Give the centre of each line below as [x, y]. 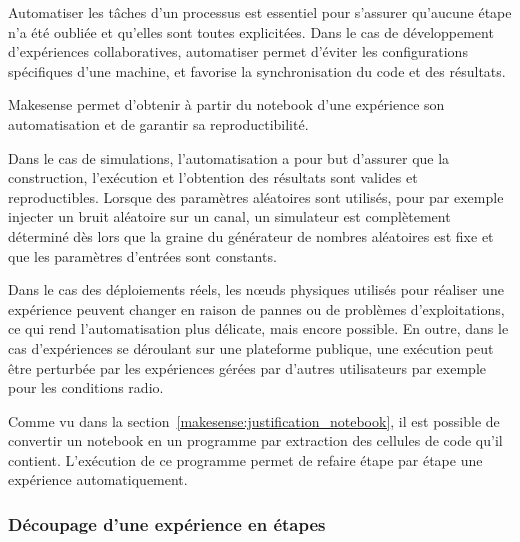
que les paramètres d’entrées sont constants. [142, 255]
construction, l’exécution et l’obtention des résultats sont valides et [213, 177]
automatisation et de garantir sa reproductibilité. [158, 123]
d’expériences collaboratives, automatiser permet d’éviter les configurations [238, 51]
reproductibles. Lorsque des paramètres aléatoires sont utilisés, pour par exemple [256, 196]
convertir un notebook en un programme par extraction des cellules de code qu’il [255, 440]
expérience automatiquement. [98, 479]
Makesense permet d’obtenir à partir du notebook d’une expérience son [226, 104]
